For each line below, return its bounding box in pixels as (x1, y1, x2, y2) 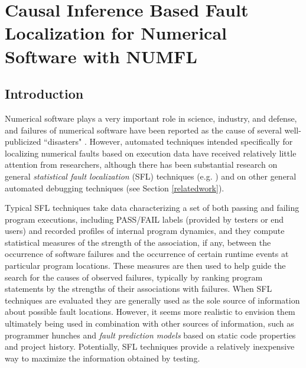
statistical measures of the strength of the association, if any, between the (5, 236, 271, 248)
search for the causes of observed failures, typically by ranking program (5, 271, 263, 283)
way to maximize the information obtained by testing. (5, 351, 200, 364)
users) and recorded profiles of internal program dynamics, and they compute (5, 224, 285, 237)
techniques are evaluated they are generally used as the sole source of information (5, 294, 300, 306)
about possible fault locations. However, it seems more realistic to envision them (5, 305, 295, 318)
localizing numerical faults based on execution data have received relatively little (5, 146, 297, 159)
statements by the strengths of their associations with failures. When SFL (5, 282, 272, 295)
